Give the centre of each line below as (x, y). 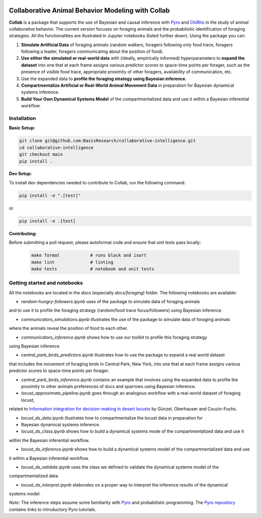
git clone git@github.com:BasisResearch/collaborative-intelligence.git (107, 141)
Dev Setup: (20, 174)
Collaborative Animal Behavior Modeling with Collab (89, 10)
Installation (23, 118)
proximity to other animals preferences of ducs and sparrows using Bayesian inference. (108, 386)
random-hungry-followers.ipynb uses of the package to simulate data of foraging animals (110, 302)
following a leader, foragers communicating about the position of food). (92, 51)
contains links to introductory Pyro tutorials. (53, 509)
